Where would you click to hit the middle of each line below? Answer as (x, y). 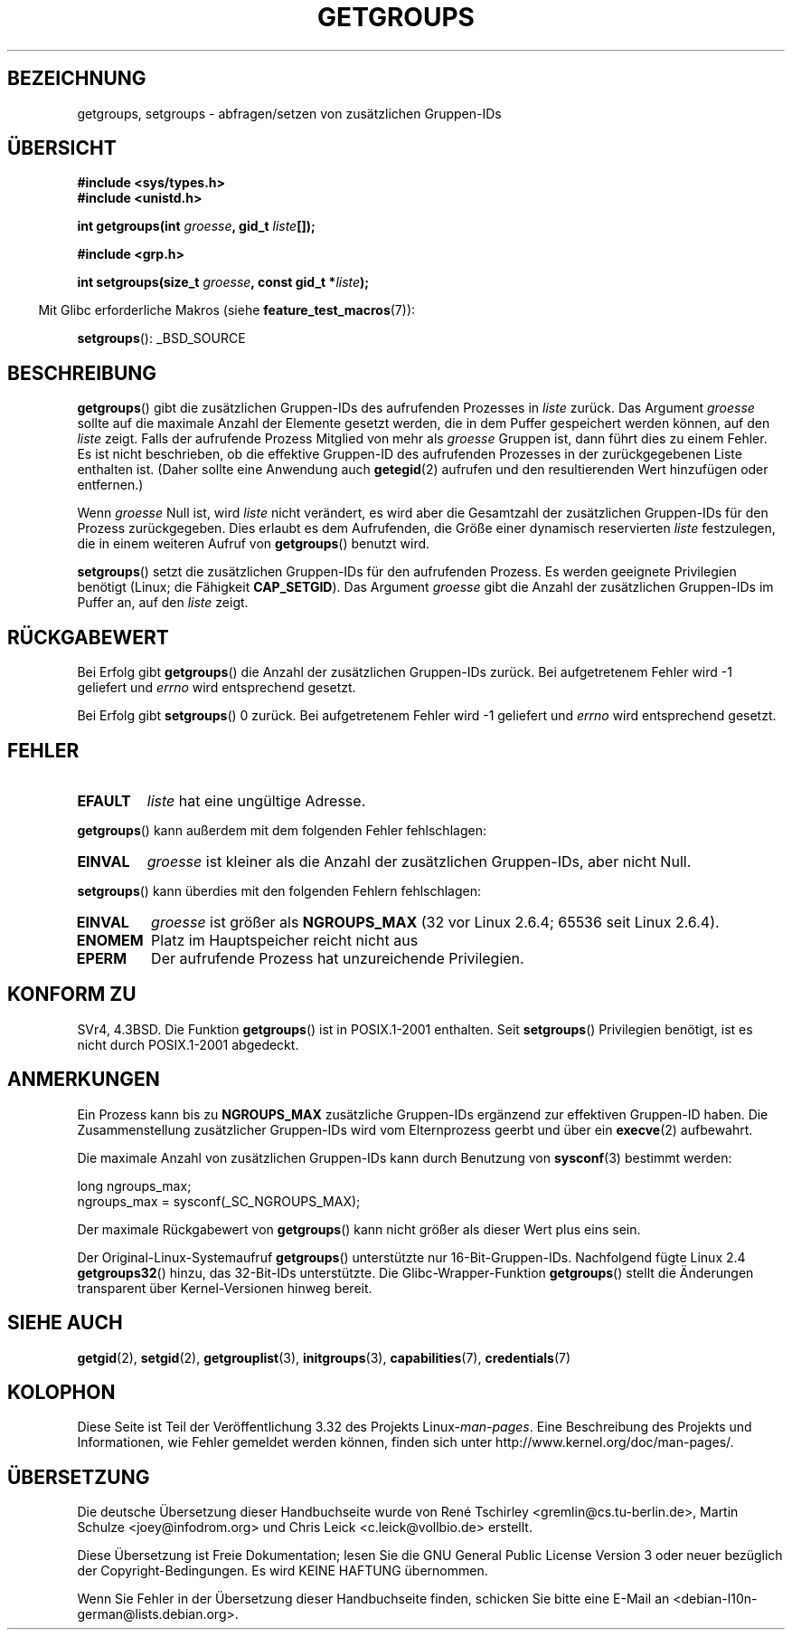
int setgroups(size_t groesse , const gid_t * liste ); (223, 282)
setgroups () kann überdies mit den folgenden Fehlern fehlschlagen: (279, 890)
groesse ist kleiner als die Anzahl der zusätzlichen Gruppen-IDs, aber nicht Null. (419, 861)
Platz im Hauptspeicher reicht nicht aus (285, 940)
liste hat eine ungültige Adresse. (256, 800)
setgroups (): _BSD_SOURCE (161, 338)
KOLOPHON (61, 1392)
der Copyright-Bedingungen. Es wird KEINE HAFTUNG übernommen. (283, 1571)
